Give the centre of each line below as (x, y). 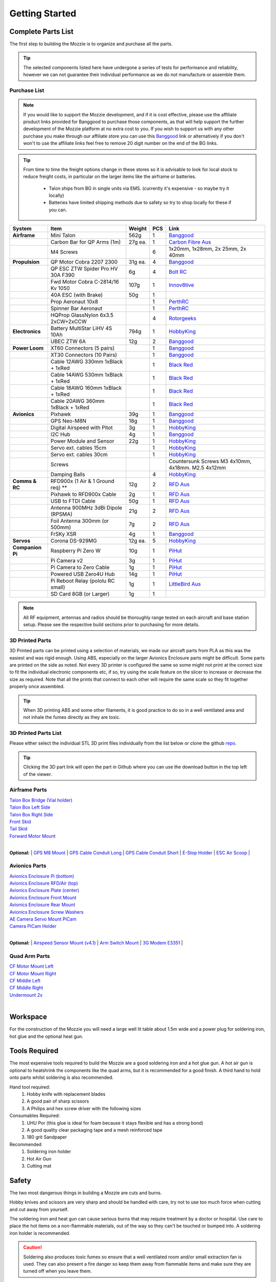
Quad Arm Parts (30, 956)
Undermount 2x (26, 995)
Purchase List (27, 91)
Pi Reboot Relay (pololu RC (83, 581)
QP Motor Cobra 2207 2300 (84, 262)
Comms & (25, 481)
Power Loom (28, 348)
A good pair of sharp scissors (58, 1101)
